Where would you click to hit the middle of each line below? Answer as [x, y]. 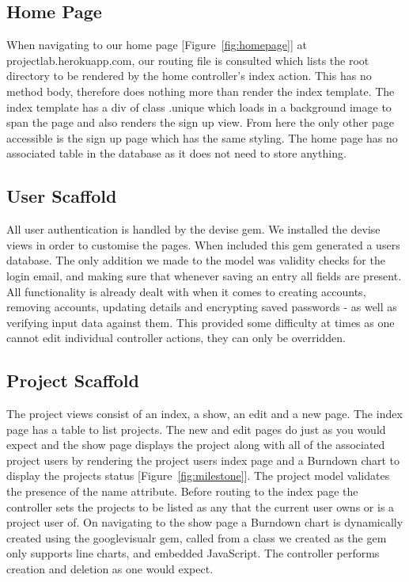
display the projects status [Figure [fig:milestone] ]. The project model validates [198, 475]
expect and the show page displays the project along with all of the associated [196, 445]
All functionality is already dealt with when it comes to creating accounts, [186, 291]
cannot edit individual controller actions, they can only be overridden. [176, 338]
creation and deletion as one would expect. [110, 569]
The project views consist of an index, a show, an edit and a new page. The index [204, 414]
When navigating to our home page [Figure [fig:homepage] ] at [157, 45]
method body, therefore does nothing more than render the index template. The [201, 91]
